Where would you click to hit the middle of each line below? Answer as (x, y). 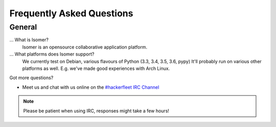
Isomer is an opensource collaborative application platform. (85, 47)
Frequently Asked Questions (71, 13)
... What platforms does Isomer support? (52, 54)
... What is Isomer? (29, 40)
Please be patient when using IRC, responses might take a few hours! (96, 111)
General (23, 27)
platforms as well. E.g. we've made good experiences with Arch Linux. (96, 68)
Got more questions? (31, 78)
